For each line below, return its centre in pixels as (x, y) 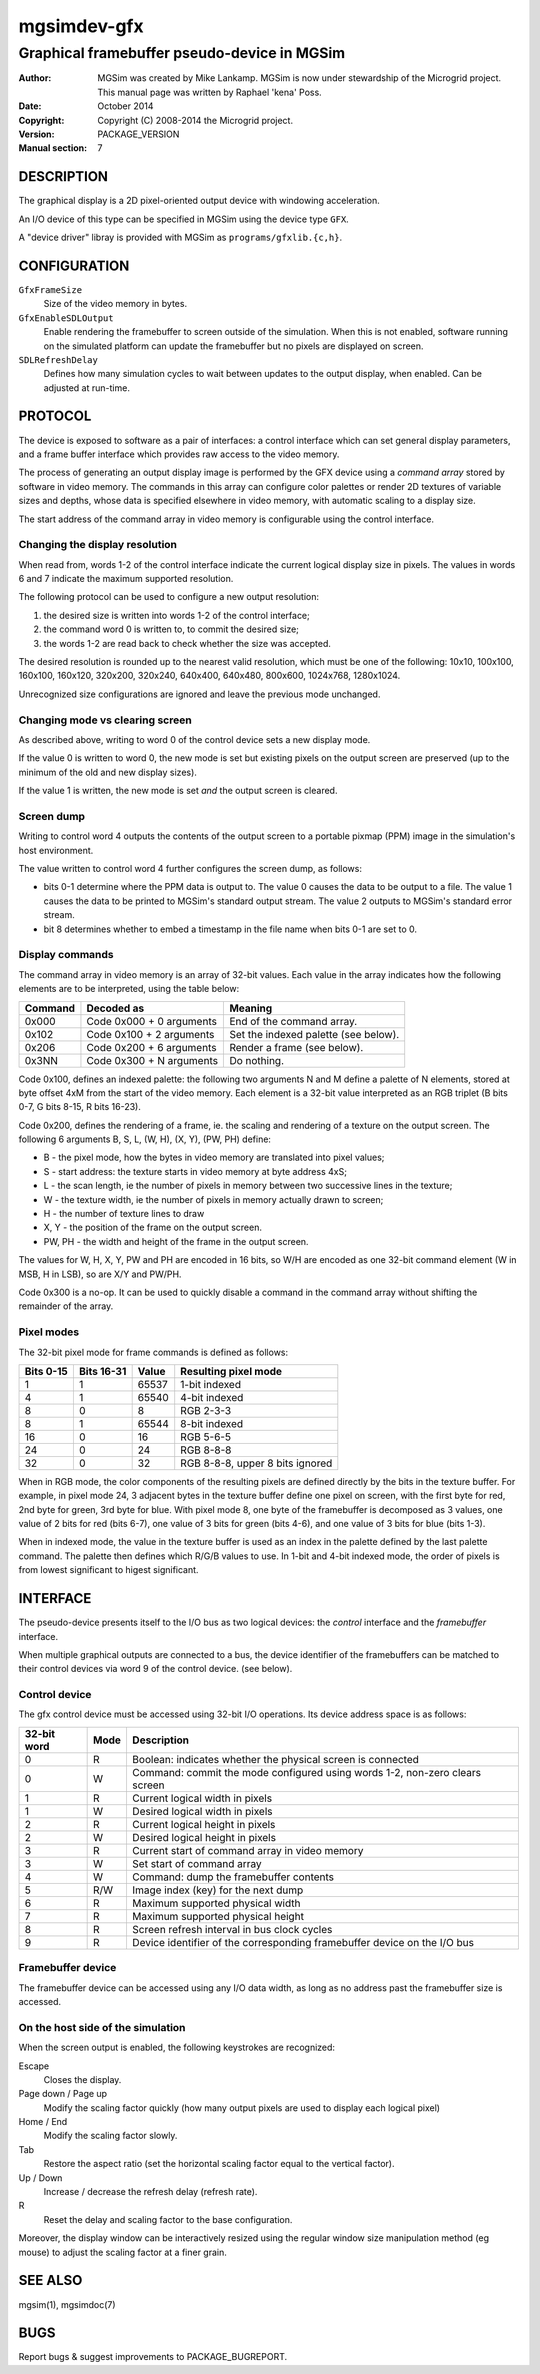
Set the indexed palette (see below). (314, 1034)
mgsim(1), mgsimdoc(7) (67, 2304)
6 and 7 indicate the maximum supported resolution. (126, 579)
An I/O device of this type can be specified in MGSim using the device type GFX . (183, 219)
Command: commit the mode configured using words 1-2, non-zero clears (306, 1772)
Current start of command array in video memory (247, 1850)
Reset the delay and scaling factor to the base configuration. (168, 2219)
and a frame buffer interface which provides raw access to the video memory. (179, 454)
